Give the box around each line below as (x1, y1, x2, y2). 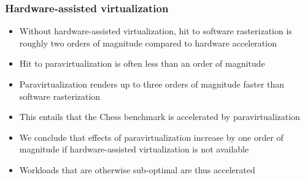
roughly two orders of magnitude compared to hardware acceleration (19, 36, 277, 49)
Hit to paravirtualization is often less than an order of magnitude (19, 57, 265, 70)
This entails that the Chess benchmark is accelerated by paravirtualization (19, 110, 300, 123)
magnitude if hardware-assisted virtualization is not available (19, 143, 249, 156)
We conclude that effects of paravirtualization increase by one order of (19, 130, 284, 143)
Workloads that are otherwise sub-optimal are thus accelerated (19, 163, 255, 176)
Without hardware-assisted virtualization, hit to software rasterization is (19, 24, 292, 37)
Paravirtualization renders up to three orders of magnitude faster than (19, 78, 285, 90)
